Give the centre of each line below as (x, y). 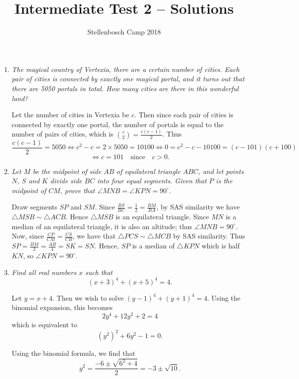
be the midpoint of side (67, 171)
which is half (221, 246)
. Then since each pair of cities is (184, 115)
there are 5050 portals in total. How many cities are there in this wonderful (125, 88)
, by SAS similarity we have (198, 207)
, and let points (221, 171)
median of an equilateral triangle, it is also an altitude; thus (102, 226)
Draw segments (34, 207)
